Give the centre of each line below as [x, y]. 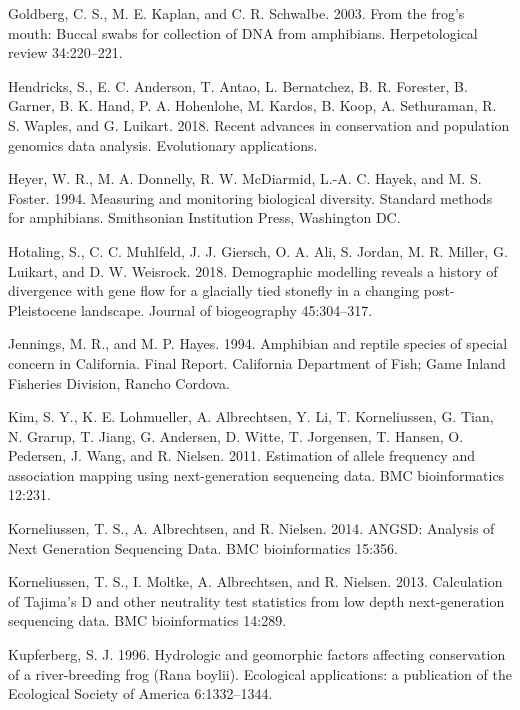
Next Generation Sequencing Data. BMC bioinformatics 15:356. [203, 547]
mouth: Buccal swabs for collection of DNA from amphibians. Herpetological [243, 32]
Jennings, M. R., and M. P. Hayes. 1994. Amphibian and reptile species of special [258, 343]
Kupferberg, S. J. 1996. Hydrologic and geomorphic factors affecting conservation [257, 654]
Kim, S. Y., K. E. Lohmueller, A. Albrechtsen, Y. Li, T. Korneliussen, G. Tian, [251, 416]
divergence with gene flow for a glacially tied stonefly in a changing [214, 290]
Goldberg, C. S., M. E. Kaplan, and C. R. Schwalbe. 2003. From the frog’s [236, 13]
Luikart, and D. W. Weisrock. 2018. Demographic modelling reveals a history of [253, 270]
